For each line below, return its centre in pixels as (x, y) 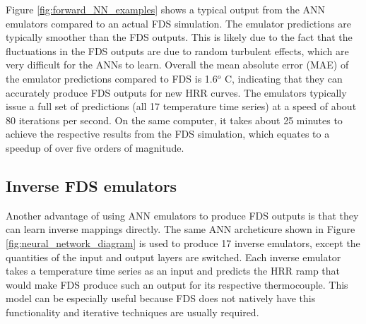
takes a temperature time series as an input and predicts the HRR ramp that (173, 271)
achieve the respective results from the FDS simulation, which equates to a (168, 134)
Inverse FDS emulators (91, 185)
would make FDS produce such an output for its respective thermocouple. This (177, 284)
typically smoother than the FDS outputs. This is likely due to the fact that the (179, 37)
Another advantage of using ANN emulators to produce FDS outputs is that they (182, 215)
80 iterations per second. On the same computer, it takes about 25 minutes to (174, 120)
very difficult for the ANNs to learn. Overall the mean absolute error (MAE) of (177, 65)
